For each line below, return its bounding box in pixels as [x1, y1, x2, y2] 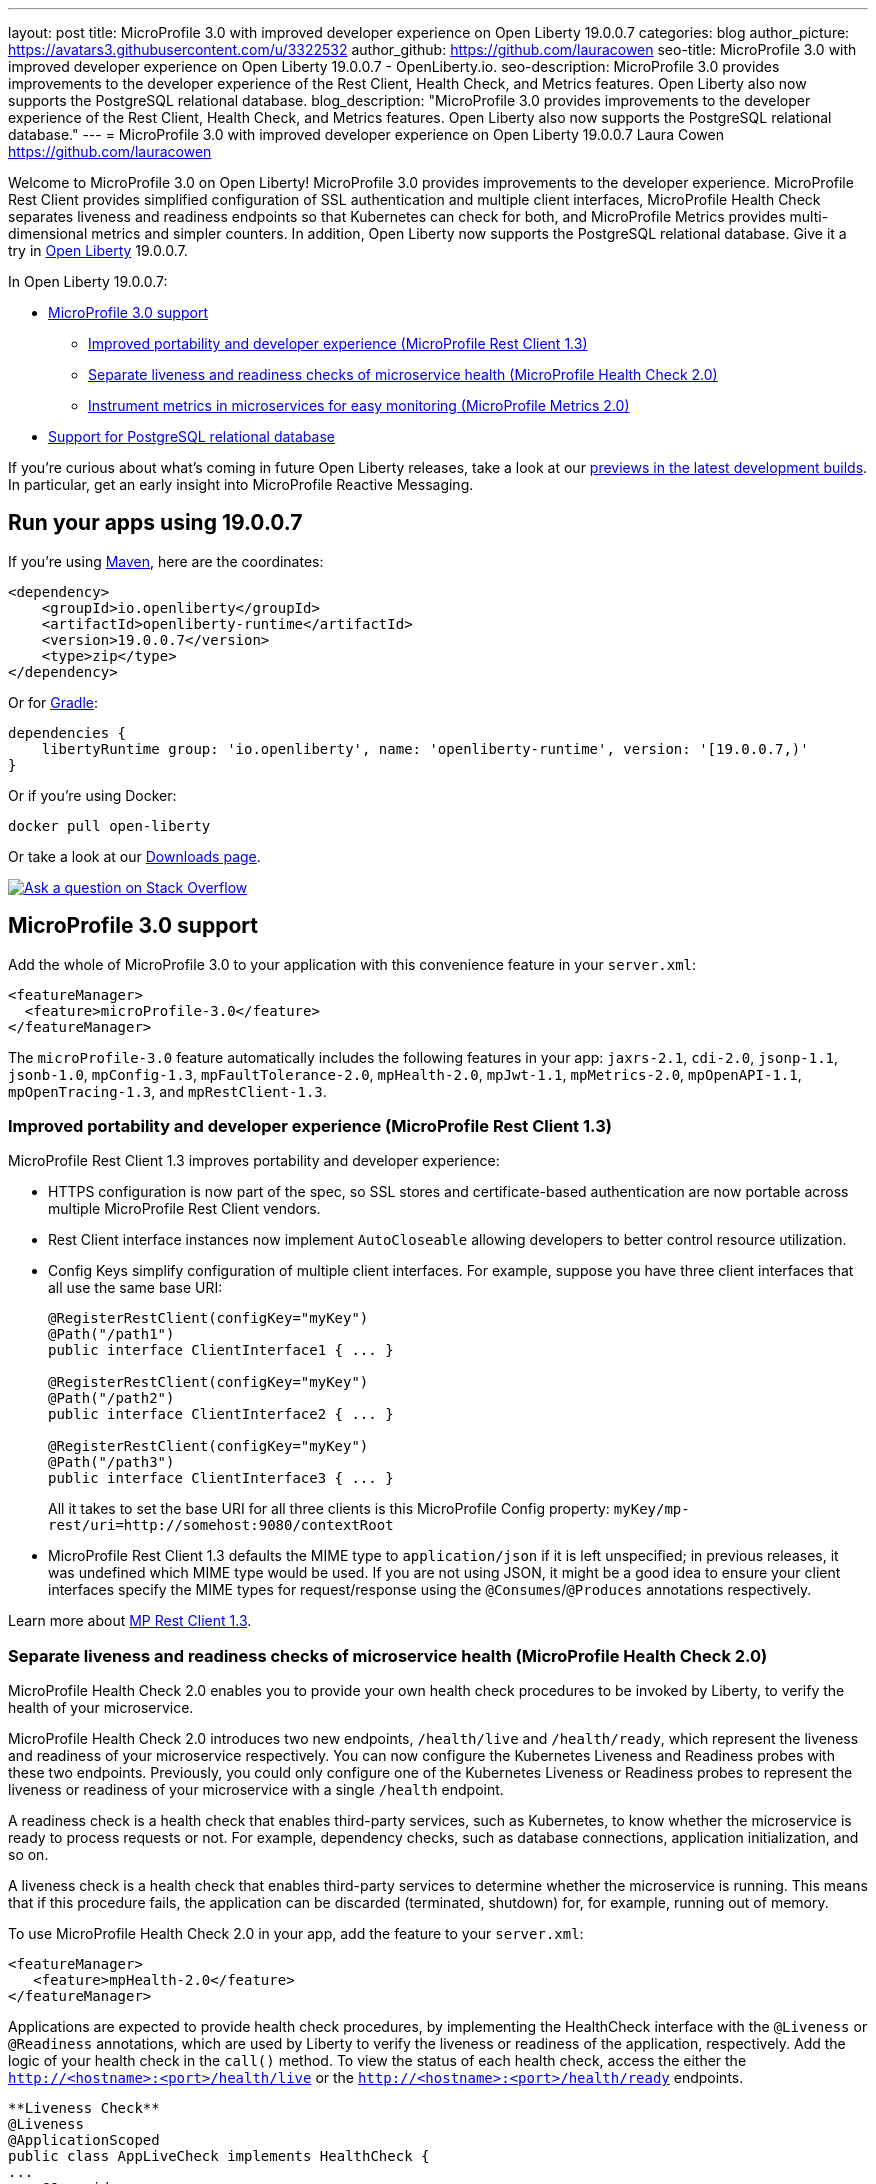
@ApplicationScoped [8, 2132, 160, 2149]
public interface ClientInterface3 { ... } [48, 1470, 394, 1487]
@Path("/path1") [48, 1326, 175, 1343]
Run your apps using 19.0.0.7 [8, 510, 303, 536]
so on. [8, 1846, 49, 1864]
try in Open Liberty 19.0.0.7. [8, 242, 188, 259]
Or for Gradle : [8, 693, 99, 711]
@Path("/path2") [48, 1390, 175, 1407]
